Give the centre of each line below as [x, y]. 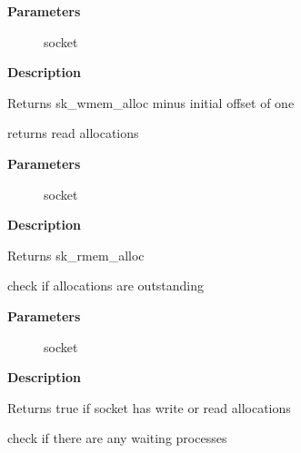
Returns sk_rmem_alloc [76, 255]
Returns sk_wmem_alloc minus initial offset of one [151, 102]
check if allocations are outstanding [106, 286]
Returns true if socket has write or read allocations [149, 407]
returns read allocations [73, 133]
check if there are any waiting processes [117, 438]
